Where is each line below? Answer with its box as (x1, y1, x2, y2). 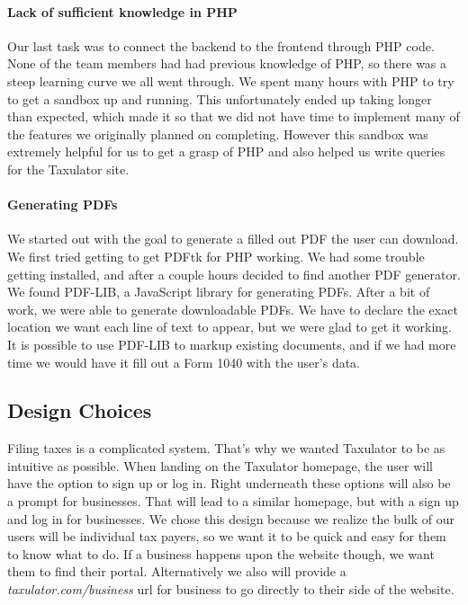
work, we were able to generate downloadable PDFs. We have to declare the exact (7, 299, 458, 318)
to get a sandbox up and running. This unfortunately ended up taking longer (7, 89, 432, 108)
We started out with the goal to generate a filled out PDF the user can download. (7, 229, 459, 248)
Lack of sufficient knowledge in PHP (7, 2, 238, 21)
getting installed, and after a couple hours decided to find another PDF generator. (7, 264, 461, 283)
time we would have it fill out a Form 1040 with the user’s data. (7, 352, 361, 371)
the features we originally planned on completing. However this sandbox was (7, 124, 428, 143)
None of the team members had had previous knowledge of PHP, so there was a (7, 54, 447, 73)
